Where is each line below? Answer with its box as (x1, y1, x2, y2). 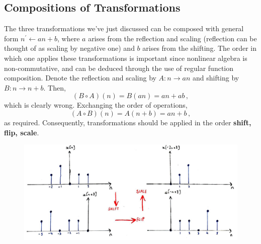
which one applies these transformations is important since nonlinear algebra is (4, 52, 247, 63)
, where (57, 33, 80, 43)
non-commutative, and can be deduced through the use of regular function (4, 62, 234, 73)
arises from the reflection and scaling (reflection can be (88, 33, 257, 43)
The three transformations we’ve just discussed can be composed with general (4, 23, 244, 34)
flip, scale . (4, 127, 39, 137)
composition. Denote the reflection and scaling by (4, 72, 156, 83)
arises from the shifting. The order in (142, 43, 257, 53)
